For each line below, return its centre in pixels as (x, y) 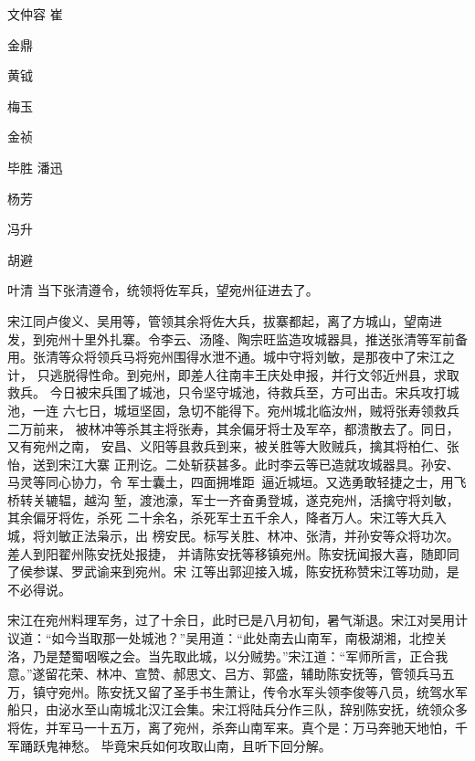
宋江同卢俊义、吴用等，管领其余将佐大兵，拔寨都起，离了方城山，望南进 (225, 320)
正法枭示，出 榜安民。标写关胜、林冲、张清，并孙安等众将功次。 (265, 536)
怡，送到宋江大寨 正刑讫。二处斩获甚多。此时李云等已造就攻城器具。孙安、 (233, 464)
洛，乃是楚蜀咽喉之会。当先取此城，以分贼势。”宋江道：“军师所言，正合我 (228, 655)
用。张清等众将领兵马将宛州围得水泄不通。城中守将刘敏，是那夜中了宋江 (225, 357)
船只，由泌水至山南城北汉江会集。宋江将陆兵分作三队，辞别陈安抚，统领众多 (237, 709)
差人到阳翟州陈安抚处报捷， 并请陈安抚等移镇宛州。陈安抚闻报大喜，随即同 (233, 553)
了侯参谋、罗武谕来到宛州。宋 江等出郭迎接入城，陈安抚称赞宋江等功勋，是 (233, 571)
